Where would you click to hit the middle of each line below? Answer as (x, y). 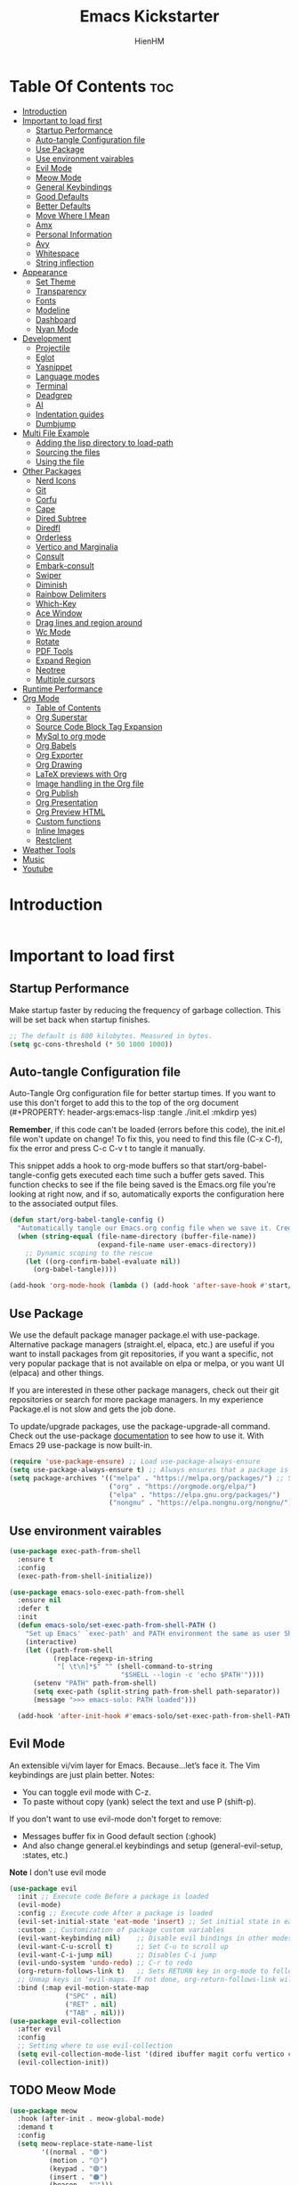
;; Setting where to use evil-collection (95, 2046)
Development (47, 338)
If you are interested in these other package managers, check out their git (144, 1390)
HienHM (149, 41)
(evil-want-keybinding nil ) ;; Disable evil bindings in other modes (155, 1938)
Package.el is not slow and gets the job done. (93, 1409)
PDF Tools (54, 651)
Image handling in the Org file (89, 783)
